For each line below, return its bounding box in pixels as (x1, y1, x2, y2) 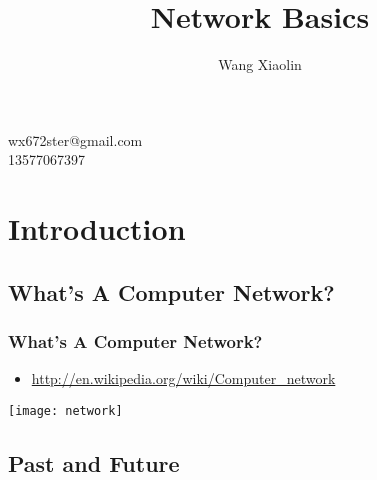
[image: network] (8, 403, 123, 418)
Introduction (8, 208, 186, 249)
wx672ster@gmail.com (8, 129, 143, 150)
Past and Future (8, 447, 180, 478)
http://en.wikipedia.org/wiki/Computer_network (31, 368, 336, 389)
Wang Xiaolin (218, 54, 302, 75)
